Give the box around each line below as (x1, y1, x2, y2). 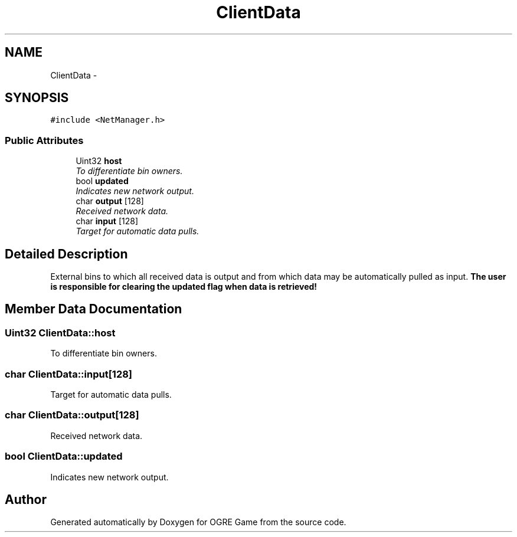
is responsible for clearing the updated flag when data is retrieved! (50, 281, 318, 292)
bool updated (76, 176, 129, 186)
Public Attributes (5, 134, 84, 146)
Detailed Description (5, 246, 128, 261)
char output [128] (76, 196, 144, 207)
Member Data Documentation (5, 302, 182, 317)
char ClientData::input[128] (5, 368, 133, 380)
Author (5, 492, 47, 507)
